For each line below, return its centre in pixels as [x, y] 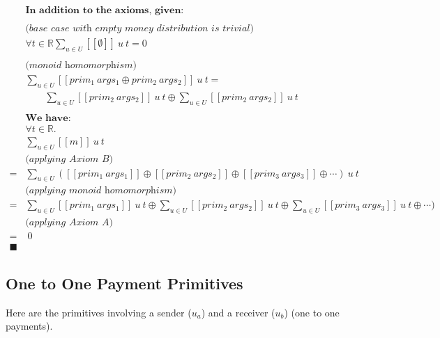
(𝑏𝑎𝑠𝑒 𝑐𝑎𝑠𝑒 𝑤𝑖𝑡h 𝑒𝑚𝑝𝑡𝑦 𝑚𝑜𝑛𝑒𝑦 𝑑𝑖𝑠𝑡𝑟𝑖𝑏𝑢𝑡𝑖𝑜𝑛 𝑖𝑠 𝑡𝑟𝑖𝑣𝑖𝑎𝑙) [139, 29]
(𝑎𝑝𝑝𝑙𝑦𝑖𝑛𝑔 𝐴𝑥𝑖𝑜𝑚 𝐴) [69, 223]
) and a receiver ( [238, 312]
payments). [29, 326]
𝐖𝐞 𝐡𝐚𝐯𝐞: [48, 118]
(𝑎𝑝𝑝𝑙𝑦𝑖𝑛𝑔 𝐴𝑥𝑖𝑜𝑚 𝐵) [69, 159]
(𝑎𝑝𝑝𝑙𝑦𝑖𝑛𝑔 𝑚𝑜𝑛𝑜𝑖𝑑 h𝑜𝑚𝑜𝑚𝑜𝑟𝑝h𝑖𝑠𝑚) [101, 191]
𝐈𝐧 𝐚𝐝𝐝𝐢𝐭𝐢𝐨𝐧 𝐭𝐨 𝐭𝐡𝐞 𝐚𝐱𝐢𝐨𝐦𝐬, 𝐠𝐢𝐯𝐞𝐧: [105, 11]
